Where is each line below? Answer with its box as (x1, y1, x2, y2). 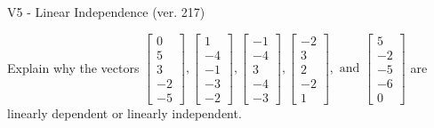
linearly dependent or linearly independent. (7, 103, 242, 122)
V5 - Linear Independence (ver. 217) (7, 3, 205, 20)
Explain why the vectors (7, 58, 140, 76)
